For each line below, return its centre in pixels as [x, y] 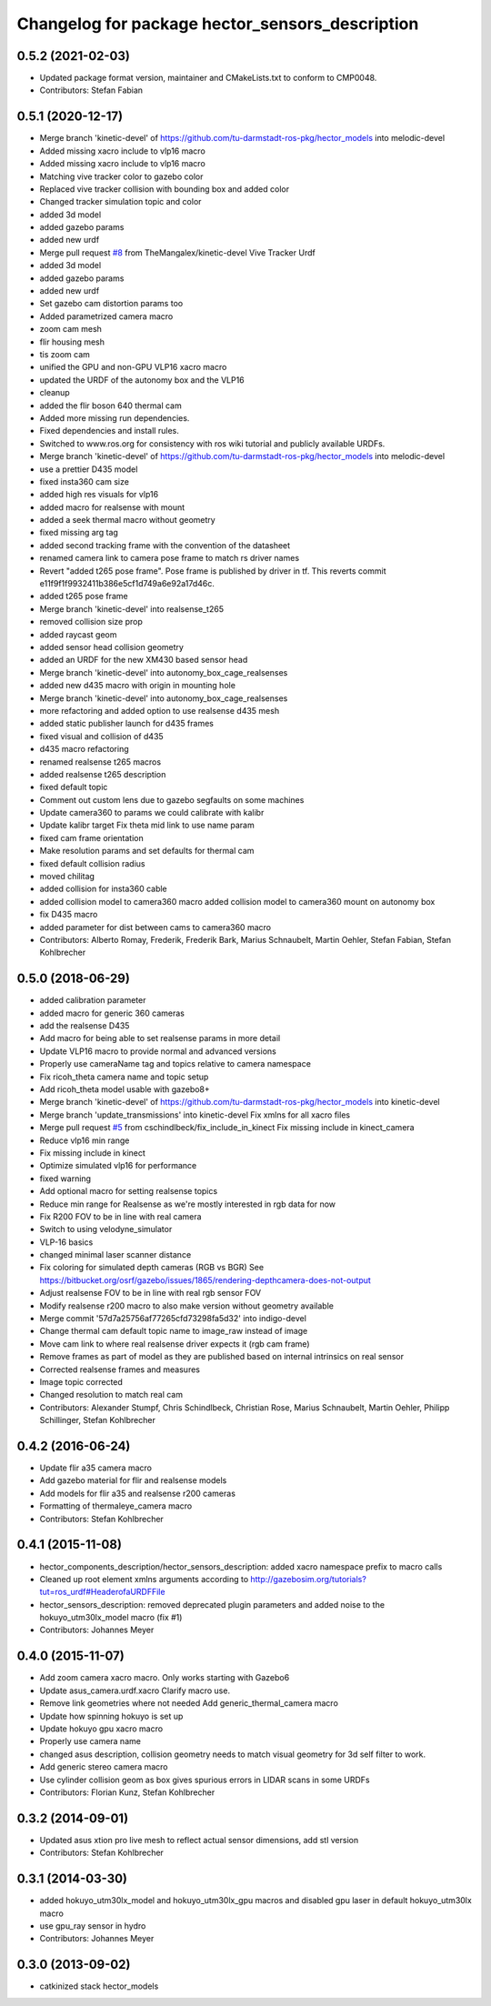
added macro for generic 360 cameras [112, 1013]
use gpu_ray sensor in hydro [93, 1926]
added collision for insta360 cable [103, 889]
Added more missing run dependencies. [115, 417]
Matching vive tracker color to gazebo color [121, 176]
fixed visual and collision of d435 [101, 736]
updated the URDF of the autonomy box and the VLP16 [142, 380]
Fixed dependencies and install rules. [109, 431]
